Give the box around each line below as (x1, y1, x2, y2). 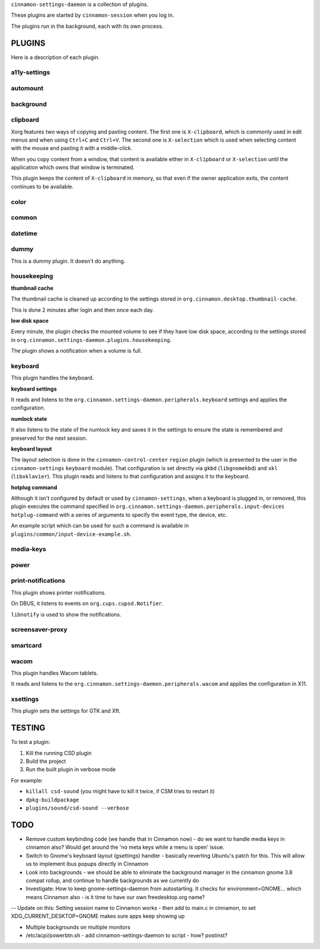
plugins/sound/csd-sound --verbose (25, 805, 130, 811)
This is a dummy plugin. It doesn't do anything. (11, 257, 126, 264)
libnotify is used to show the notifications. (11, 611, 121, 618)
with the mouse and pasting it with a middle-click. (11, 145, 133, 152)
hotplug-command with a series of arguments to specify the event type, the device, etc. (11, 511, 228, 518)
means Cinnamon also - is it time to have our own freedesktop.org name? (25, 893, 205, 900)
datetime (11, 229, 38, 237)
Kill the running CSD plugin (25, 749, 92, 756)
